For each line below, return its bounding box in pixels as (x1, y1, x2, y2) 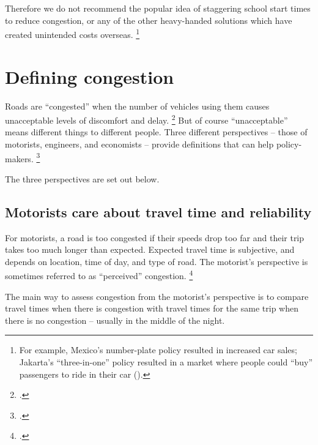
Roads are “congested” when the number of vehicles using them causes (5, 99, 270, 112)
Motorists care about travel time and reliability (5, 202, 312, 221)
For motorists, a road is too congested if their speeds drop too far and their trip (5, 231, 305, 244)
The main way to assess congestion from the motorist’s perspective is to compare (5, 290, 309, 302)
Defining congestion (5, 64, 174, 89)
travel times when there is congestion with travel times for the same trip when (5, 302, 299, 315)
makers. (5, 152, 34, 165)
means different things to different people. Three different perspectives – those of (5, 125, 308, 138)
